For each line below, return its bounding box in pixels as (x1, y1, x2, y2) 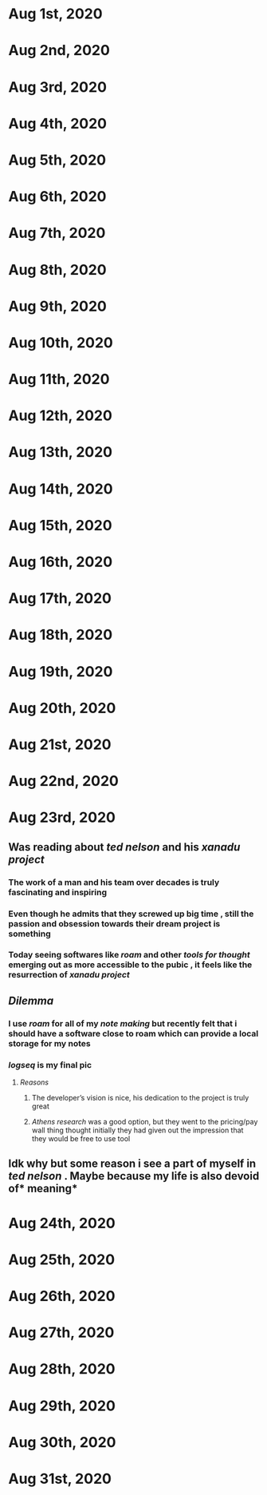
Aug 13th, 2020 (8, 443, 113, 462)
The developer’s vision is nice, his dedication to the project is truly (31, 1093, 249, 1103)
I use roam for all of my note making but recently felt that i (8, 1017, 238, 1029)
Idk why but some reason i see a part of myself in (8, 1157, 257, 1171)
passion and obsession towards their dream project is (8, 918, 221, 929)
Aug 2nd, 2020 (8, 42, 110, 60)
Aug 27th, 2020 (8, 1323, 115, 1342)
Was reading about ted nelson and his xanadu (8, 840, 241, 854)
